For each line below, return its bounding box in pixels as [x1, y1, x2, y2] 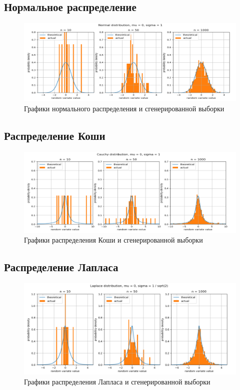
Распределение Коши [4, 127, 105, 143]
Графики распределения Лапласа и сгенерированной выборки [24, 376, 210, 387]
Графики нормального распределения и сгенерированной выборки [24, 103, 224, 113]
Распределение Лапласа [4, 259, 118, 275]
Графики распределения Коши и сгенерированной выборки [24, 235, 203, 245]
